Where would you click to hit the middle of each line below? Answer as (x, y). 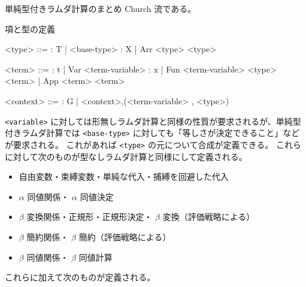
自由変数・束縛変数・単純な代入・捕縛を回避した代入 (124, 176)
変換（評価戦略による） (209, 217)
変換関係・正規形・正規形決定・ (90, 217)
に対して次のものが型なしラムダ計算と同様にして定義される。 (126, 156)
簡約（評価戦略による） (125, 236)
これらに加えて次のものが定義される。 (80, 277)
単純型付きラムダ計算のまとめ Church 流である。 (101, 8)
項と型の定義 (30, 28)
